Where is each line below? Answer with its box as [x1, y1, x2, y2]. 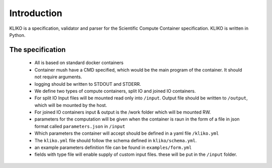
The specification [9, 45, 66, 54]
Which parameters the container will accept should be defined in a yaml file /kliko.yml [34, 130, 219, 136]
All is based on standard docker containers [34, 60, 123, 66]
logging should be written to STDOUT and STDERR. [34, 81, 141, 87]
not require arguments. [34, 74, 83, 80]
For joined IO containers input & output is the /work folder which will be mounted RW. [34, 109, 211, 116]
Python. [9, 32, 26, 38]
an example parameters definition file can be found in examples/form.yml [34, 144, 192, 151]
